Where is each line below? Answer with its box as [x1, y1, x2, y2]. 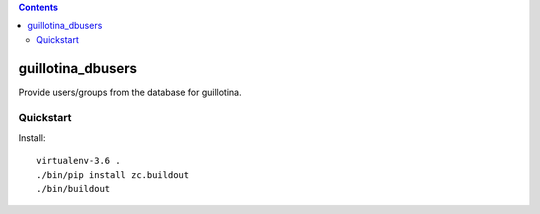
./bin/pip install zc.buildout [36, 169, 190, 180]
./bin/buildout [36, 183, 111, 194]
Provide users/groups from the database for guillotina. [18, 86, 242, 98]
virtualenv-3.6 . [36, 155, 121, 167]
